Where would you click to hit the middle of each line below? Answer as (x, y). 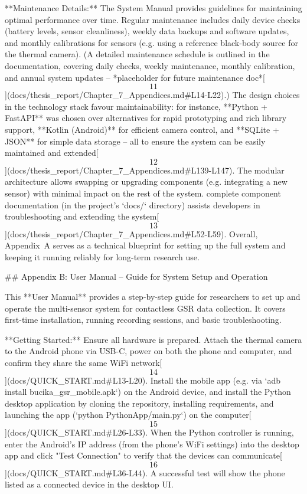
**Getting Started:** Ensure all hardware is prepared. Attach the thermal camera (153, 339)
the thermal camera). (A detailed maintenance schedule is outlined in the (137, 54)
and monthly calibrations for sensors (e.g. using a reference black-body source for (151, 42)
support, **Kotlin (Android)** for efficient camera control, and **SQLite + (142, 129)
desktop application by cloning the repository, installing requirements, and (139, 403)
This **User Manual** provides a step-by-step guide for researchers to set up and (153, 297)
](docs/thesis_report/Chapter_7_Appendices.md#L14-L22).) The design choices (152, 95)
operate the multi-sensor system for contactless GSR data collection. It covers (145, 308)
